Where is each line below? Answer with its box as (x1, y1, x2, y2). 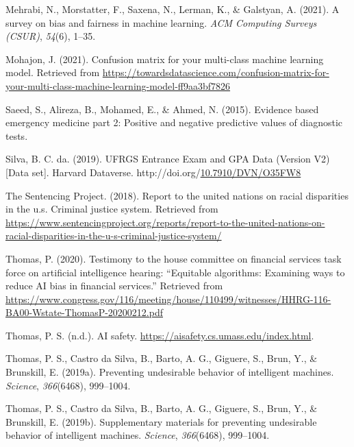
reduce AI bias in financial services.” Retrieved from (5, 278, 223, 293)
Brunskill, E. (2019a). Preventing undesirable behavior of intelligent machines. (5, 365, 334, 379)
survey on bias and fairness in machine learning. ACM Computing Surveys (5, 15, 317, 29)
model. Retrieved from (5, 65, 100, 80)
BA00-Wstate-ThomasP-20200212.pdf (5, 305, 163, 319)
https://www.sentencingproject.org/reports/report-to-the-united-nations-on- (5, 215, 325, 229)
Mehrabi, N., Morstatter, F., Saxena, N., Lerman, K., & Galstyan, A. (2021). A (5, 2, 340, 16)
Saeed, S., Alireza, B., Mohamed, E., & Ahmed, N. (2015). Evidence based (5, 101, 319, 116)
